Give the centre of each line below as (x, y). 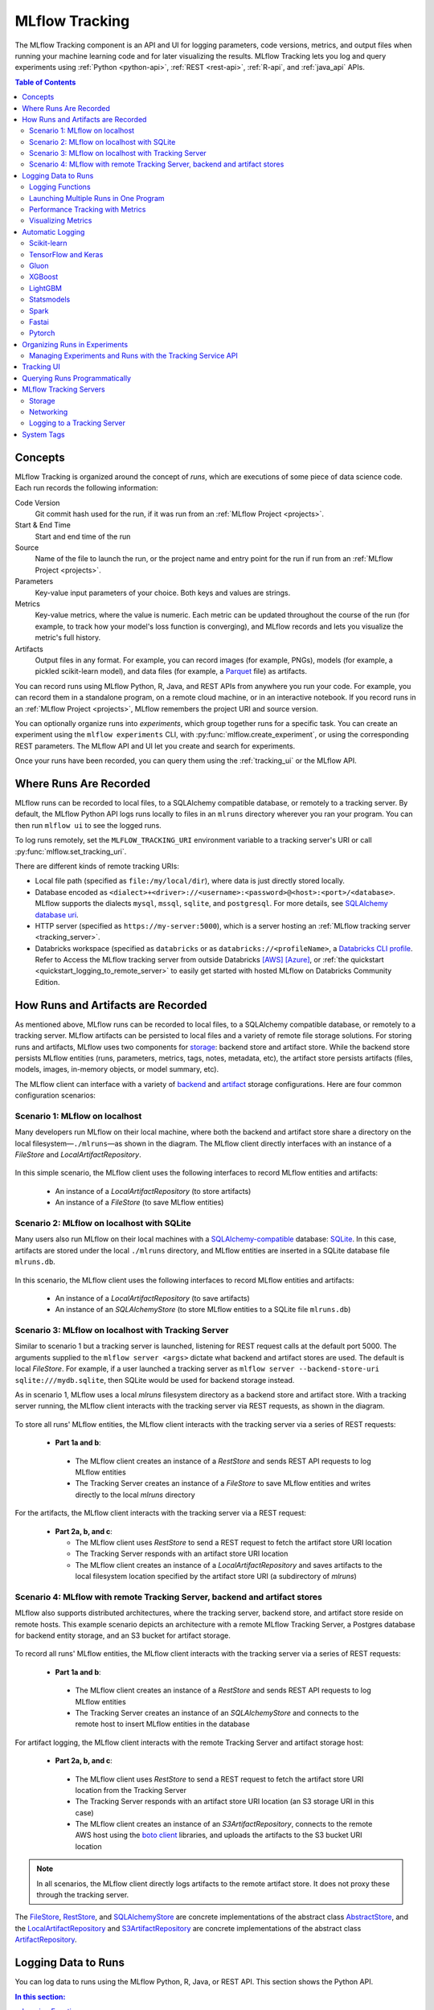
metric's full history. (68, 638)
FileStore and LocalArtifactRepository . (78, 1155)
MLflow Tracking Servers (63, 389)
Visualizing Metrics (61, 220)
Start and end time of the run (83, 536)
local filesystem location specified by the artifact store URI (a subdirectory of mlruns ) (216, 1577)
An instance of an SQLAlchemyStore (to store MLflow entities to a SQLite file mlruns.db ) (203, 1310)
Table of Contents (45, 82)
